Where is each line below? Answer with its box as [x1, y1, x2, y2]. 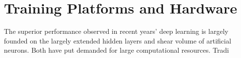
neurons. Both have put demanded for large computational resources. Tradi [4, 45, 229, 55]
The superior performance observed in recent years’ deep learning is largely [4, 26, 228, 36]
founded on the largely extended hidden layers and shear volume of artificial [4, 35, 231, 45]
